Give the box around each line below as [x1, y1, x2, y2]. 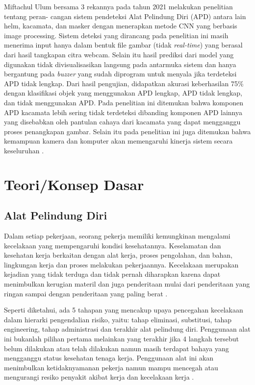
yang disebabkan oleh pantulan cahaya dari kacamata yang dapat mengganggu [4, 117, 241, 127]
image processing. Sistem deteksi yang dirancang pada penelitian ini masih [4, 30, 229, 40]
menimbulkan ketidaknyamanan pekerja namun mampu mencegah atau [4, 362, 218, 372]
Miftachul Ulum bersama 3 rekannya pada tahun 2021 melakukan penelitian [4, 1, 233, 11]
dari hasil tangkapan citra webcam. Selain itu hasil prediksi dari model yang [4, 49, 234, 59]
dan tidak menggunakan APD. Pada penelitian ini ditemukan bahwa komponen [4, 97, 243, 107]
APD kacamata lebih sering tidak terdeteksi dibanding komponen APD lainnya [4, 107, 243, 117]
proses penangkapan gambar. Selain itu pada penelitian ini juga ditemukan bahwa [4, 126, 251, 136]
